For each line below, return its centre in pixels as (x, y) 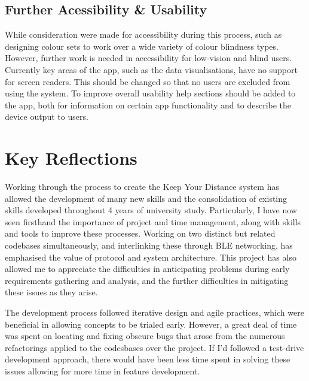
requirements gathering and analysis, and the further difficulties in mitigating (147, 280)
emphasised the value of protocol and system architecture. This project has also (151, 257)
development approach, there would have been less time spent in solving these (148, 359)
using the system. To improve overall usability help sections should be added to (150, 93)
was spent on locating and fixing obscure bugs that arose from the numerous (145, 336)
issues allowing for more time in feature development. (103, 371)
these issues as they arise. (51, 292)
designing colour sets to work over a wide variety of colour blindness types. (142, 46)
